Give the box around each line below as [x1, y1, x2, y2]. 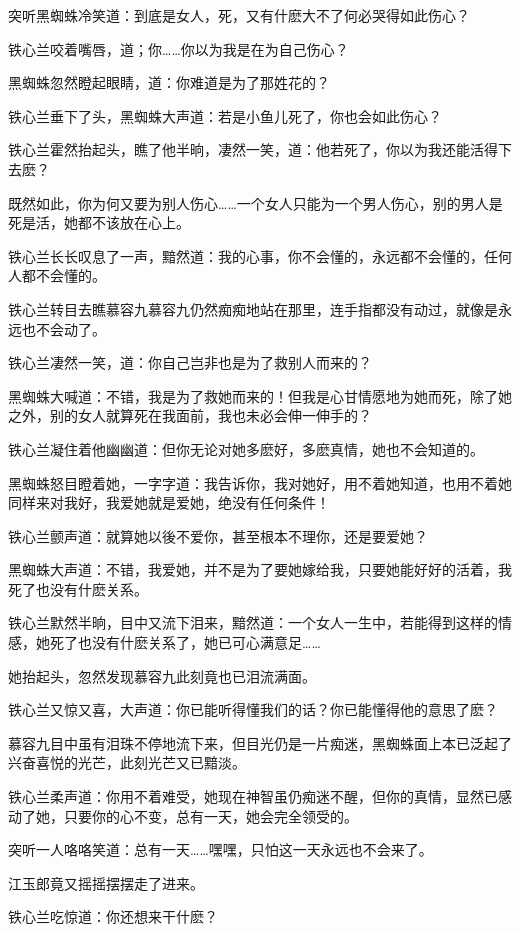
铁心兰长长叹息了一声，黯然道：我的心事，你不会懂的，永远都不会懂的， [8, 245, 484, 266]
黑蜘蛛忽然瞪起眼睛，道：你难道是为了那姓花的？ [8, 72, 330, 93]
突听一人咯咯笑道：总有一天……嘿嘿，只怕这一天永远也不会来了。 [8, 839, 433, 860]
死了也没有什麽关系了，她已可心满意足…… [49, 632, 321, 653]
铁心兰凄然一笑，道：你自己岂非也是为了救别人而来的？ [8, 352, 372, 373]
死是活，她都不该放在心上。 [8, 212, 190, 233]
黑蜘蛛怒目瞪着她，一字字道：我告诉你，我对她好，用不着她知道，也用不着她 [8, 472, 512, 493]
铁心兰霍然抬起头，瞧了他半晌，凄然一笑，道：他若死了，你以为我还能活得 [8, 139, 498, 160]
